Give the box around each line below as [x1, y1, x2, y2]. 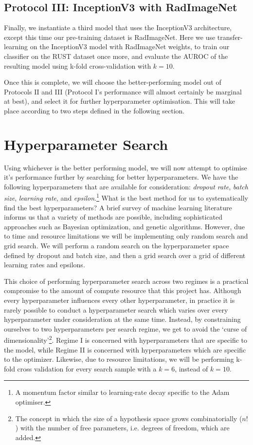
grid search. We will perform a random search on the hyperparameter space [4, 241, 229, 251]
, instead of [175, 363, 208, 373]
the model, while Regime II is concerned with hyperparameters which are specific [4, 344, 246, 354]
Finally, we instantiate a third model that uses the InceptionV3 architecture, [4, 22, 232, 33]
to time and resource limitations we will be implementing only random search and [4, 231, 248, 241]
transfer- [217, 32, 243, 42]
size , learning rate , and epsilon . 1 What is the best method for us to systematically [4, 191, 248, 203]
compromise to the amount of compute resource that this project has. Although [4, 285, 241, 296]
